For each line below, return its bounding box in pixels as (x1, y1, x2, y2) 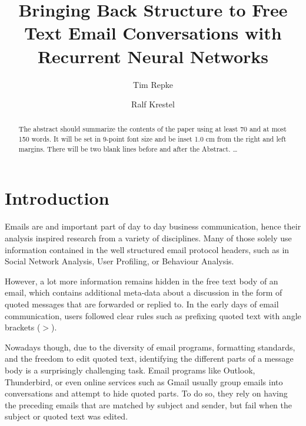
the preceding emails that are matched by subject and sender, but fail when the (5, 398, 292, 411)
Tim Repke (133, 78, 173, 90)
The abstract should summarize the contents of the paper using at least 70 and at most (18, 124, 287, 134)
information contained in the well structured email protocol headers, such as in (5, 243, 290, 255)
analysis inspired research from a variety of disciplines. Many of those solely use (5, 231, 292, 244)
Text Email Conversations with (24, 21, 282, 45)
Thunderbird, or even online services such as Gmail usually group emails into (5, 375, 283, 388)
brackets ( (5, 321, 41, 333)
